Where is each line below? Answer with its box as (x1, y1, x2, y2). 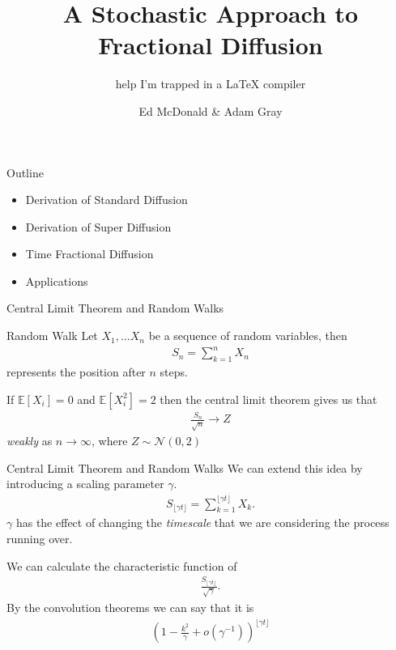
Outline (6, 164, 44, 181)
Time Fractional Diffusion (25, 245, 154, 262)
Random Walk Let (6, 327, 98, 344)
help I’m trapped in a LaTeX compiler (115, 75, 306, 92)
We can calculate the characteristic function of (6, 557, 237, 574)
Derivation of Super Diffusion (25, 218, 172, 235)
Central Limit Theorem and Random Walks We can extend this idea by (6, 459, 363, 476)
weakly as (6, 432, 53, 449)
